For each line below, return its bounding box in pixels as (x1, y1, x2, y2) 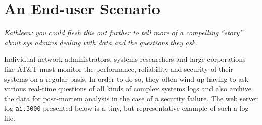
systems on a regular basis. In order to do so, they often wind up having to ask (4, 73, 249, 84)
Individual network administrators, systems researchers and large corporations (4, 54, 246, 64)
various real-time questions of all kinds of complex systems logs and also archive (4, 83, 251, 94)
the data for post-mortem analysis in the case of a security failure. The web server (4, 93, 258, 103)
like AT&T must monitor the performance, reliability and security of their (4, 63, 233, 74)
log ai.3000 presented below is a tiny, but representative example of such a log (4, 103, 249, 113)
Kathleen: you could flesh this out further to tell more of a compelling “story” (4, 27, 243, 38)
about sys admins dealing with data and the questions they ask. (4, 37, 197, 47)
